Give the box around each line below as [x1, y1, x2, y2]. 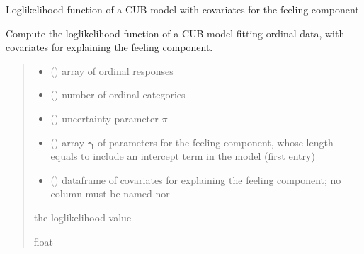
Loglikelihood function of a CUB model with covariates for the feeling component [6, 2, 359, 16]
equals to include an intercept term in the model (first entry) [50, 149, 315, 163]
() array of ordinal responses [50, 63, 174, 78]
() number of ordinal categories [50, 87, 186, 102]
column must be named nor [50, 186, 170, 201]
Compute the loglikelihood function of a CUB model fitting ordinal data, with [6, 25, 345, 40]
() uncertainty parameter [50, 110, 159, 125]
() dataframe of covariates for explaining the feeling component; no [50, 172, 341, 187]
